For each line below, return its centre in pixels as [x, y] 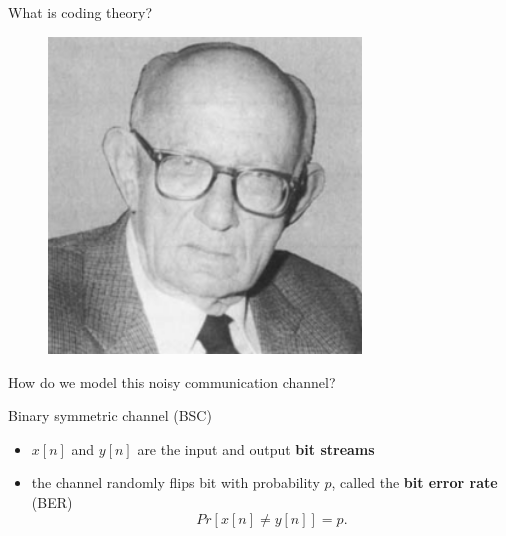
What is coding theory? [80, 12]
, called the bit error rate [414, 482]
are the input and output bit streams [256, 448]
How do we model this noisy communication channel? [172, 381]
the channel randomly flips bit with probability [175, 482]
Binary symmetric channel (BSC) [110, 415]
